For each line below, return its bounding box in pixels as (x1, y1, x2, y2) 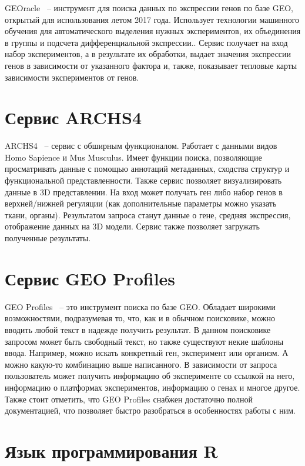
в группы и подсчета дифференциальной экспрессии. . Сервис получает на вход (5, 36, 288, 48)
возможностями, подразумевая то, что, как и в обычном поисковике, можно (5, 312, 275, 324)
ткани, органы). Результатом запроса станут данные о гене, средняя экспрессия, (5, 208, 291, 221)
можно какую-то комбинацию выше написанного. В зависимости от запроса (5, 358, 277, 370)
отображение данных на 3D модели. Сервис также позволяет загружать (5, 220, 260, 232)
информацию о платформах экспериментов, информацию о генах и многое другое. (5, 381, 300, 393)
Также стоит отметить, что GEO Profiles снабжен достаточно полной (5, 392, 253, 405)
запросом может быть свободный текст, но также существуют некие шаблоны (5, 335, 284, 347)
